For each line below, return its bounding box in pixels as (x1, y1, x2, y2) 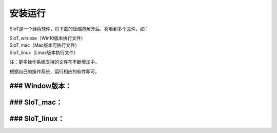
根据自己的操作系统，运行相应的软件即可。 (9, 68, 100, 74)
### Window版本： (9, 82, 72, 90)
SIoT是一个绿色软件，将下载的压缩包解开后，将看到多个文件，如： (9, 26, 150, 32)
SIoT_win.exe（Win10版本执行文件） (9, 35, 86, 41)
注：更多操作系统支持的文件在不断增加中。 (9, 59, 100, 65)
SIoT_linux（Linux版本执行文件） (9, 49, 78, 55)
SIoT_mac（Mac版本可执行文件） (9, 42, 80, 48)
